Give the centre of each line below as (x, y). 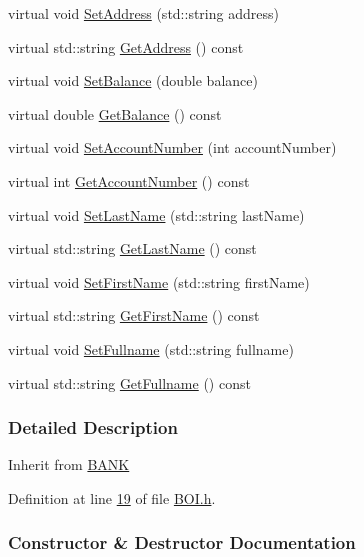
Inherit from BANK (69, 464)
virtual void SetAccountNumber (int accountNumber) (172, 147)
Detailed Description (93, 427)
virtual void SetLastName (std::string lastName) (156, 214)
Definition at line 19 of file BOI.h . (112, 497)
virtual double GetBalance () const (115, 113)
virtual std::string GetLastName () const (132, 248)
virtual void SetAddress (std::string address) (143, 13)
